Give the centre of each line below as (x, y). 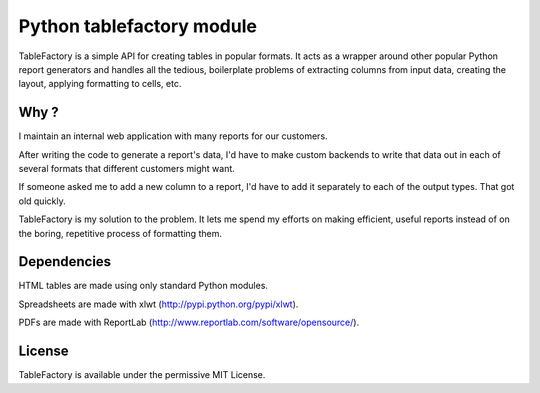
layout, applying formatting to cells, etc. (100, 84)
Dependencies (65, 261)
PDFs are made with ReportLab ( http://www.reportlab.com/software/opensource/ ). (189, 322)
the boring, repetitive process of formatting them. (120, 233)
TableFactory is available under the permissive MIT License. (142, 375)
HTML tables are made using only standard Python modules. (143, 286)
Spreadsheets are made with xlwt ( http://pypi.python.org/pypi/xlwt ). (158, 304)
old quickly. (42, 201)
